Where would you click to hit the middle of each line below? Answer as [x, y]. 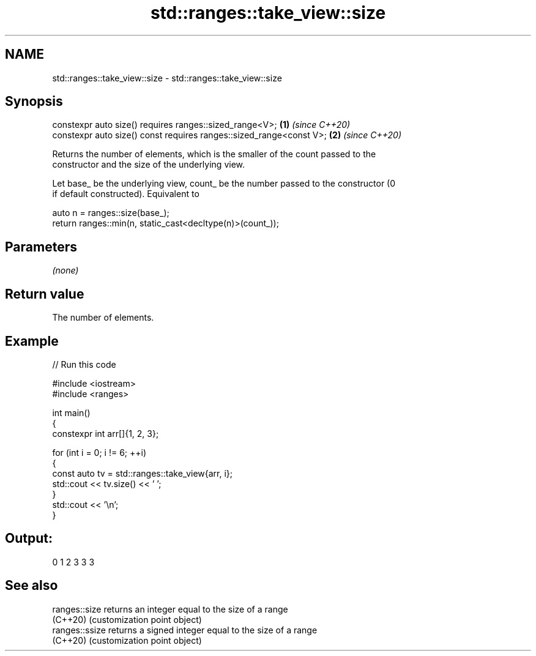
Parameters [41, 247]
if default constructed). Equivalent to [126, 194]
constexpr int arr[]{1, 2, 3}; [106, 433]
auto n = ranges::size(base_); [111, 213]
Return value [45, 294]
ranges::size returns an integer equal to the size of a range [170, 609]
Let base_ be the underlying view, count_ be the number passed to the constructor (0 [224, 184]
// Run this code [84, 364]
